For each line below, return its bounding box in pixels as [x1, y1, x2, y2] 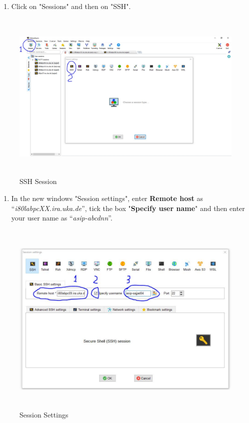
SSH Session [19, 176, 57, 186]
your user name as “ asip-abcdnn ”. [11, 212, 112, 223]
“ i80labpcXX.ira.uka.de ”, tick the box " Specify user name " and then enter [11, 202, 245, 213]
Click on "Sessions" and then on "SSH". [11, 1, 131, 11]
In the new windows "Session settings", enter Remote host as [11, 192, 203, 203]
